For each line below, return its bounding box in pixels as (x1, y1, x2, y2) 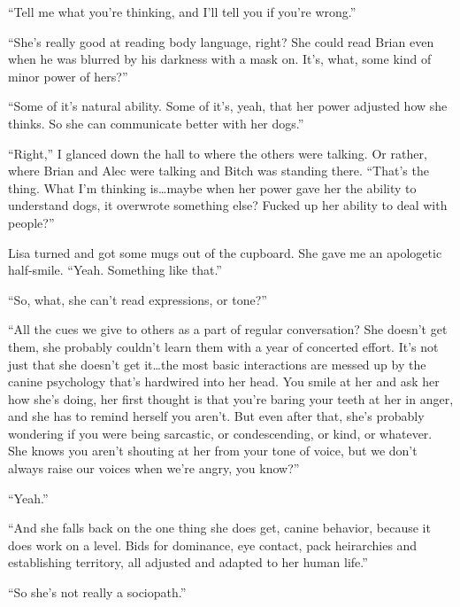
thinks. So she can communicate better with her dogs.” (8, 113, 304, 132)
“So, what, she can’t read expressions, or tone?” (8, 290, 267, 308)
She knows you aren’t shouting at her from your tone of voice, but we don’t (8, 441, 418, 460)
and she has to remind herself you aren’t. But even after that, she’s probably (8, 407, 425, 425)
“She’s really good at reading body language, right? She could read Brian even (8, 32, 434, 51)
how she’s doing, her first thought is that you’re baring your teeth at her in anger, (8, 389, 454, 408)
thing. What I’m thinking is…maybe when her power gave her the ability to (8, 178, 417, 197)
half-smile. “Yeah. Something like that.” (8, 261, 222, 279)
